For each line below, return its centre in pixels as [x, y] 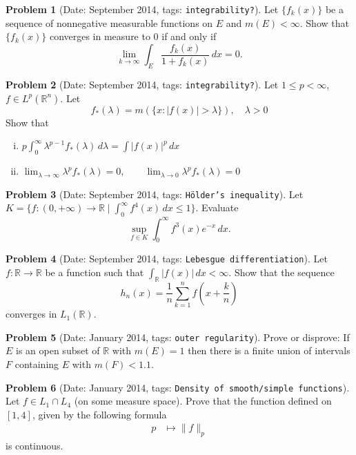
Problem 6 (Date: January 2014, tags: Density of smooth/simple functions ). [178, 387]
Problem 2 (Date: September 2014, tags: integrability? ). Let [142, 85]
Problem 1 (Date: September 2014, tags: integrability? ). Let [142, 9]
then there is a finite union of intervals [269, 350]
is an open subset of [58, 350]
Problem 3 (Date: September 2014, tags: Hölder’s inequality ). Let [155, 194]
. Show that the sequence [281, 272]
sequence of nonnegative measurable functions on [109, 22]
